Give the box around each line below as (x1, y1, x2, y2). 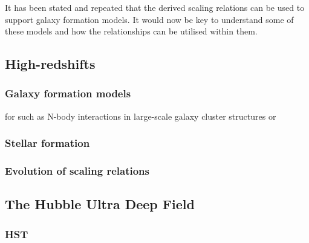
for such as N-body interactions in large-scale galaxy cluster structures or (5, 109, 276, 122)
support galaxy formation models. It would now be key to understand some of (5, 13, 294, 25)
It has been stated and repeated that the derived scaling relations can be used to (5, 1, 305, 13)
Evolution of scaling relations (5, 163, 149, 178)
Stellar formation (5, 135, 90, 151)
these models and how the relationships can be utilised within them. (5, 25, 258, 37)
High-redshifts (5, 54, 96, 73)
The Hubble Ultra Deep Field (5, 195, 195, 213)
